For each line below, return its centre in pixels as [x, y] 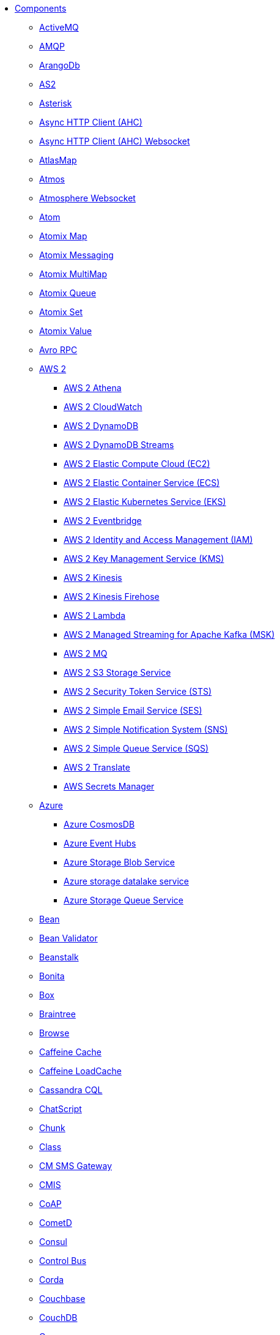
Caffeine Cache [70, 1052]
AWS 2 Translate [97, 767]
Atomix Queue [68, 293]
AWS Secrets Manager [109, 786]
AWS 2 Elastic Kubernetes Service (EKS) [145, 502]
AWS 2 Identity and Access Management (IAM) [158, 540]
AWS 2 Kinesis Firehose [112, 596]
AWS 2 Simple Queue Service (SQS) [136, 748]
